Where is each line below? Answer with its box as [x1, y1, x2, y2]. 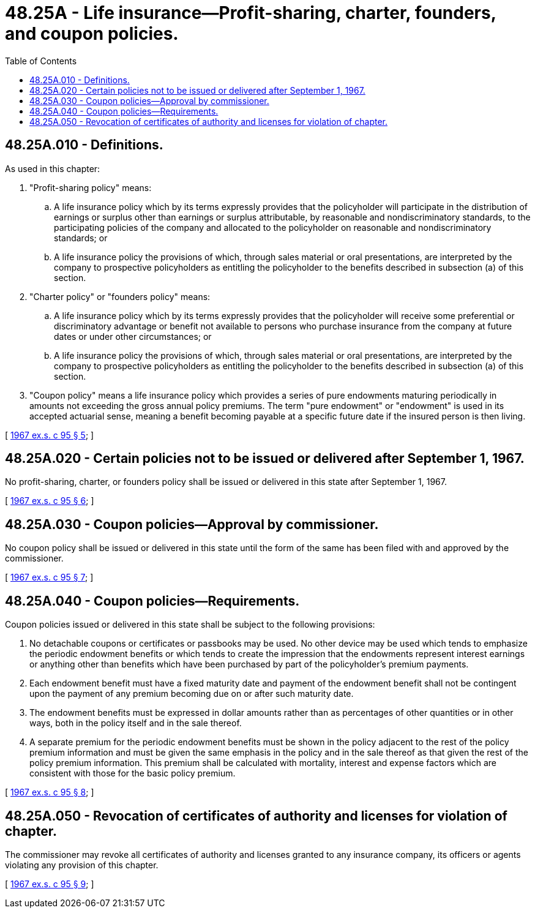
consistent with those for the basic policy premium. [29, 768, 236, 779]
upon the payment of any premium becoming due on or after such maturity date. [29, 688, 354, 699]
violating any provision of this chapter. [5, 859, 159, 870]
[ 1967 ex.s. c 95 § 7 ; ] [5, 572, 94, 583]
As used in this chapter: [5, 163, 100, 174]
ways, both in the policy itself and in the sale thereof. [29, 718, 242, 729]
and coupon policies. [5, 23, 179, 44]
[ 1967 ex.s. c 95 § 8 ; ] [5, 787, 94, 798]
